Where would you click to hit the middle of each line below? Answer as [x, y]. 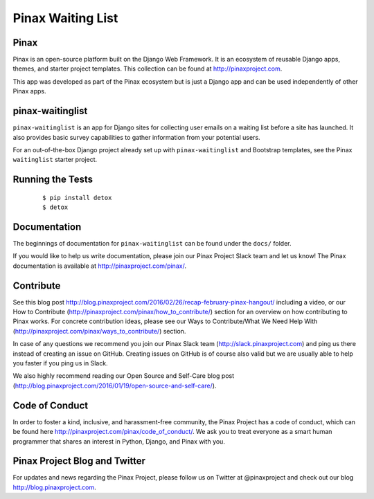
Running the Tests [53, 180]
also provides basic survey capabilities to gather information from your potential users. [136, 137]
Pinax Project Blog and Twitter [79, 461]
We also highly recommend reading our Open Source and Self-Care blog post [124, 376]
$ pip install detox [77, 198]
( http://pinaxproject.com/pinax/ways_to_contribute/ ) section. [99, 331]
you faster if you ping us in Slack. [60, 363]
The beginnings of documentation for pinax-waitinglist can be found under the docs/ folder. [152, 244]
